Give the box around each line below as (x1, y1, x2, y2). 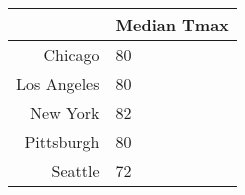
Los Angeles (16, 72, 100, 95)
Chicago (43, 43, 100, 66)
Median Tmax (115, 13, 229, 36)
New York (30, 101, 100, 124)
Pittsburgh (24, 130, 100, 153)
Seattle (51, 159, 100, 182)
